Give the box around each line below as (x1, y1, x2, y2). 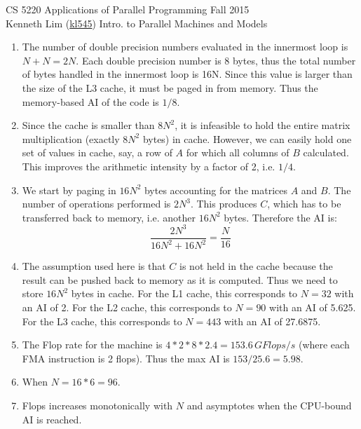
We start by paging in (22, 182, 116, 197)
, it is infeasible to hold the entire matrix (175, 118, 350, 132)
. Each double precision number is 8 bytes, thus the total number (76, 53, 356, 67)
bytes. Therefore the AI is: (224, 210, 337, 224)
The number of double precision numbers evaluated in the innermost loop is (22, 39, 348, 54)
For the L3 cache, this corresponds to (22, 313, 182, 328)
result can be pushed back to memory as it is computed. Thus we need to (22, 272, 338, 287)
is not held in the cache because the (179, 259, 333, 273)
